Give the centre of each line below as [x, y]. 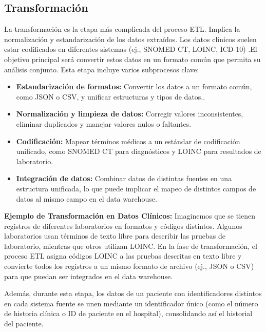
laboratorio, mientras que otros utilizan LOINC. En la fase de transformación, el [131, 246]
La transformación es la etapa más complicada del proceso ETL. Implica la [122, 29]
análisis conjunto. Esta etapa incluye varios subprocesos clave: [102, 69]
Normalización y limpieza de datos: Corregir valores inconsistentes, [130, 114]
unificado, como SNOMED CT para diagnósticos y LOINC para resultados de [139, 151]
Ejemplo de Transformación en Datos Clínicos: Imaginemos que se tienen [130, 216]
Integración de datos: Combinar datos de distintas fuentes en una [124, 178]
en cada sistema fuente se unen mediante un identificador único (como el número [131, 303]
